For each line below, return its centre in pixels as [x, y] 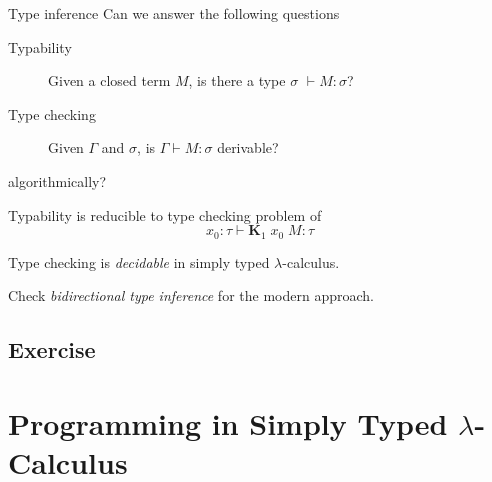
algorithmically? [57, 180]
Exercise [52, 349]
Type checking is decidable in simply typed [139, 261]
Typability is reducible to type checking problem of [165, 214]
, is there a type [237, 80]
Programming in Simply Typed [228, 422]
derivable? [248, 147]
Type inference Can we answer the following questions [174, 13]
